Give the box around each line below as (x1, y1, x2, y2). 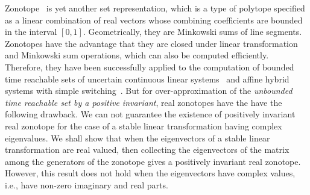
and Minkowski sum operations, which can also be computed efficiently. (5, 49, 269, 61)
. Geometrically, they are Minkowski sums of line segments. (83, 25, 302, 38)
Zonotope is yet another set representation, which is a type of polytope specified (5, 2, 305, 14)
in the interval (5, 25, 57, 38)
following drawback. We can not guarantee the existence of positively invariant (5, 108, 296, 120)
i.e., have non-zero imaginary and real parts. (5, 178, 168, 191)
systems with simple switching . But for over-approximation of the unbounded (5, 84, 293, 97)
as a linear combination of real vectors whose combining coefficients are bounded (5, 13, 303, 26)
